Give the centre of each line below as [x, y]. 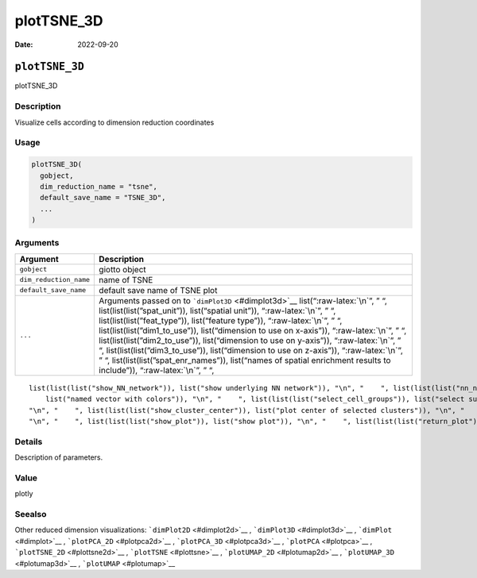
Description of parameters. [59, 457]
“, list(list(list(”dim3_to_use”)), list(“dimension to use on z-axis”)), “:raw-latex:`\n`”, [251, 350]
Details [29, 441]
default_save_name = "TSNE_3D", [103, 198]
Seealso [31, 514]
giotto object [122, 269]
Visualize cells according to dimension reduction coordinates [114, 122]
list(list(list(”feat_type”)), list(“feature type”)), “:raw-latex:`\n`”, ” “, [221, 320]
